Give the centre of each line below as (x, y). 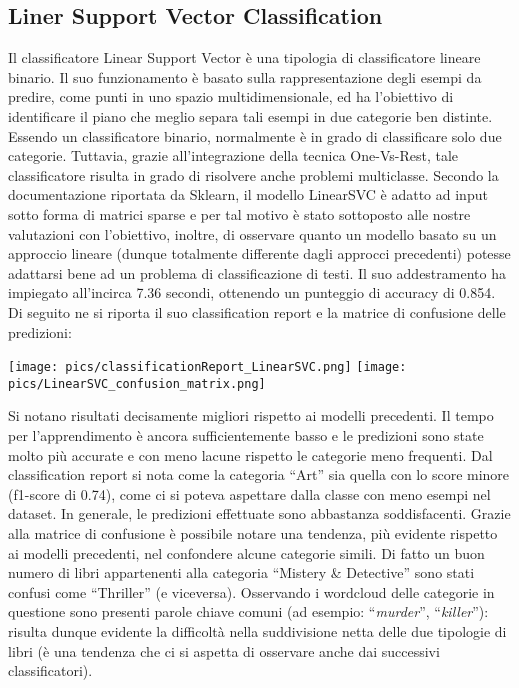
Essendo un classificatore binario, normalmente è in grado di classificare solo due (255, 135)
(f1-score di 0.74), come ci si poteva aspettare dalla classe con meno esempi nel (249, 493)
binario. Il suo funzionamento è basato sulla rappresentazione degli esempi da (245, 76)
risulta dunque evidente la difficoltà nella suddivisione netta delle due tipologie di (257, 630)
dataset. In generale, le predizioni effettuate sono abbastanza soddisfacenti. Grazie (259, 513)
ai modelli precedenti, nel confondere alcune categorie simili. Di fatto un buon (246, 552)
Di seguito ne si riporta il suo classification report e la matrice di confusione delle (257, 311)
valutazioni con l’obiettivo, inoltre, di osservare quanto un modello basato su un (252, 233)
